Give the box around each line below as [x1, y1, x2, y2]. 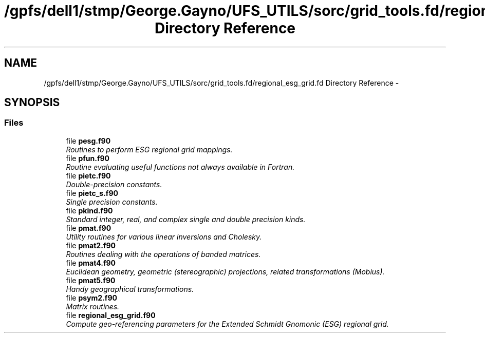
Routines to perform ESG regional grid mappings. [66, 145, 233, 154]
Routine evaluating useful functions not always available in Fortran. [66, 162, 295, 171]
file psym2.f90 [66, 293, 117, 302]
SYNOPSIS [4, 96, 60, 109]
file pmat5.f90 [66, 275, 116, 285]
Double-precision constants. [66, 180, 162, 189]
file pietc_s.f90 [66, 188, 118, 197]
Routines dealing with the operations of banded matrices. [66, 249, 261, 259]
